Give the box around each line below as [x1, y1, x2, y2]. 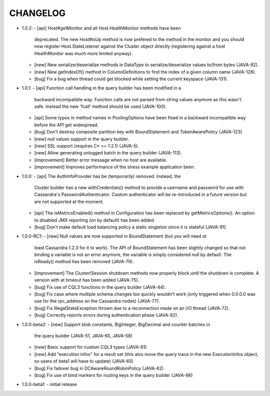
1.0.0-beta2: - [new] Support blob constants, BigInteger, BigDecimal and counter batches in [21, 321, 210, 327]
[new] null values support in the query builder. [34, 136, 129, 142]
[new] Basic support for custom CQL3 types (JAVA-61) [34, 344, 147, 350]
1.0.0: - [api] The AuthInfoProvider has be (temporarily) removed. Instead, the [21, 173, 181, 179]
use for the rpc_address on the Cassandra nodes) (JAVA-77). [34, 298, 160, 304]
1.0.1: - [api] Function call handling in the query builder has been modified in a [21, 85, 181, 91]
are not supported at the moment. [34, 199, 104, 205]
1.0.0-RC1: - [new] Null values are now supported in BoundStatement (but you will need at [21, 233, 207, 239]
